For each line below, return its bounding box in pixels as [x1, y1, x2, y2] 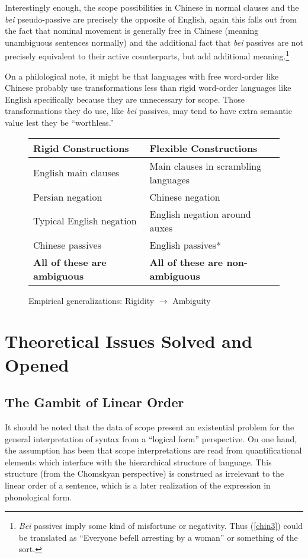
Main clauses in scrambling [149, 158, 262, 173]
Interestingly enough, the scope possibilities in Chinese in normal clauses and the [5, 1, 299, 13]
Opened [5, 352, 69, 376]
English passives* [149, 237, 222, 252]
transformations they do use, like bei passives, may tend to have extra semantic [5, 104, 292, 117]
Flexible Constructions [149, 141, 258, 155]
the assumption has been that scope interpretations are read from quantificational [5, 444, 302, 456]
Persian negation [33, 189, 102, 204]
